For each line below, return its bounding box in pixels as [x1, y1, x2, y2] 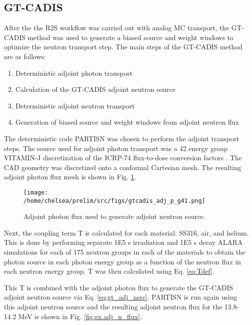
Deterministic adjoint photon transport [15, 67, 133, 78]
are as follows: [4, 51, 46, 61]
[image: [23, 189, 48, 196]
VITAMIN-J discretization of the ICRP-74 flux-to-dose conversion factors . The [4, 152, 242, 163]
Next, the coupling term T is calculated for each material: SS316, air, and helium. [4, 227, 249, 238]
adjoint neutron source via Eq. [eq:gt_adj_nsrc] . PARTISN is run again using [4, 292, 237, 302]
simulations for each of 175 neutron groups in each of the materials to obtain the [4, 247, 246, 257]
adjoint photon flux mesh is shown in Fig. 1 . [4, 172, 136, 182]
